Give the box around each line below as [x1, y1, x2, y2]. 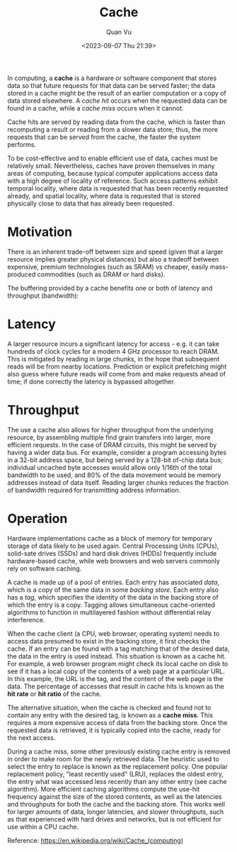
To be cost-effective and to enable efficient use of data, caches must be [7, 154, 218, 162]
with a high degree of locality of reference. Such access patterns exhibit [7, 176, 218, 185]
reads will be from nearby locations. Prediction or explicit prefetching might [7, 362, 227, 371]
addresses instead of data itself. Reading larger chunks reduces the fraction [7, 478, 229, 486]
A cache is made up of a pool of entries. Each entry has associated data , [7, 578, 220, 586]
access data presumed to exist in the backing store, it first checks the [7, 637, 211, 645]
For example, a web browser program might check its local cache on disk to [7, 659, 229, 668]
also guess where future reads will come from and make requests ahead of [7, 369, 226, 378]
